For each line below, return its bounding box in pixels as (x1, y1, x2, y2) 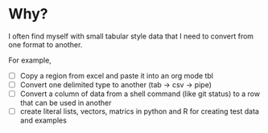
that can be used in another (19, 98, 112, 108)
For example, (8, 55, 52, 65)
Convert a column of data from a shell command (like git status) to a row (19, 89, 260, 99)
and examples (19, 115, 67, 125)
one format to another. (8, 39, 83, 49)
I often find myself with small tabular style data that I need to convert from (8, 31, 254, 41)
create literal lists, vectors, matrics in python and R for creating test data (19, 107, 260, 116)
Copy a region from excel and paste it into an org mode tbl (19, 71, 213, 80)
